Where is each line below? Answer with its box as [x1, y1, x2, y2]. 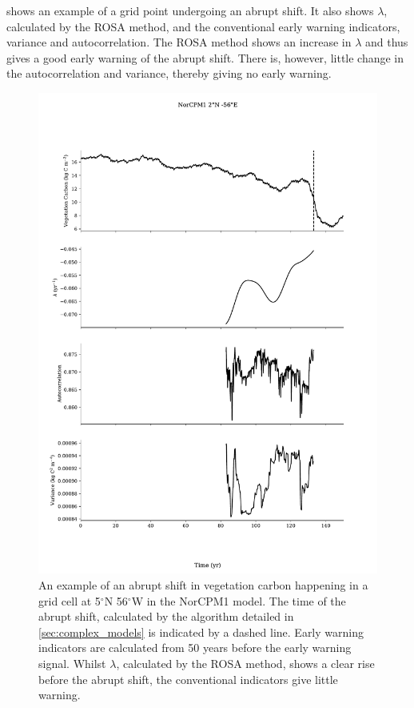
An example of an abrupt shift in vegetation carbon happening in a [38, 577, 368, 593]
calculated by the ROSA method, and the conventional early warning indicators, [6, 18, 400, 34]
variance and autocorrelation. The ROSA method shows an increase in [6, 34, 352, 50]
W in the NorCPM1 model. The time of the [131, 592, 346, 609]
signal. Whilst [38, 655, 106, 672]
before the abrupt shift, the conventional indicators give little [38, 670, 338, 687]
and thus [364, 34, 408, 50]
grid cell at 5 [38, 592, 101, 609]
